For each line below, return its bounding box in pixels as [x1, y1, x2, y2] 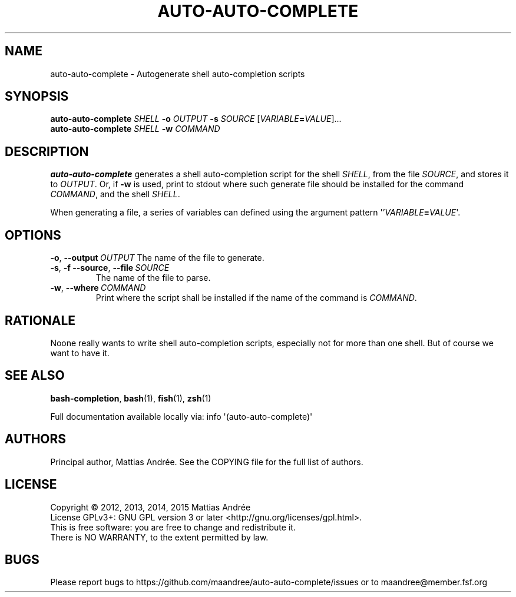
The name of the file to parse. [95, 273, 211, 283]
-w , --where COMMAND [50, 283, 146, 293]
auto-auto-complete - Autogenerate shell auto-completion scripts [50, 68, 305, 79]
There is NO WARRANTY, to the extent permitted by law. [50, 532, 269, 542]
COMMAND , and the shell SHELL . [50, 189, 180, 200]
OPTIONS [5, 227, 61, 243]
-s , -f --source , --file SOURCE [50, 263, 170, 273]
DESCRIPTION [5, 144, 89, 159]
